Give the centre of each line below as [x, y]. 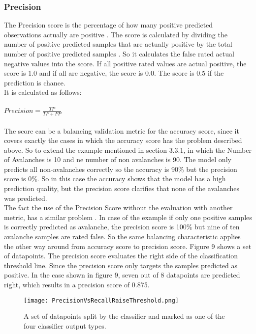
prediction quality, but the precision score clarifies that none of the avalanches [122, 188]
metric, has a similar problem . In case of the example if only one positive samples [128, 217]
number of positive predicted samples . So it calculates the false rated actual [119, 54]
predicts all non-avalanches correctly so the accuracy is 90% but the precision [121, 169]
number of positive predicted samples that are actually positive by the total [118, 44]
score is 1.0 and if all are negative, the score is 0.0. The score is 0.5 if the [114, 73]
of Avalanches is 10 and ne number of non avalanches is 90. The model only [118, 159]
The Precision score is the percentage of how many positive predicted [109, 25]
